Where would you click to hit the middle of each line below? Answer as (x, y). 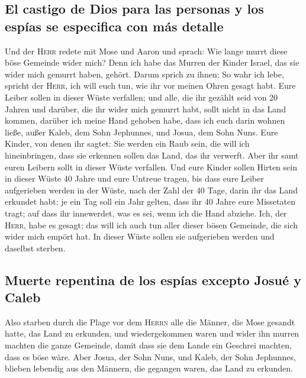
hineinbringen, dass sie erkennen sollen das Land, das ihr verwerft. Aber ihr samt (152, 155)
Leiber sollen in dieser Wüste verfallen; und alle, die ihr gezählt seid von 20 (141, 97)
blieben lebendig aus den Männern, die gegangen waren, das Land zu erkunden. (149, 368)
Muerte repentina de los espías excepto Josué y (153, 280)
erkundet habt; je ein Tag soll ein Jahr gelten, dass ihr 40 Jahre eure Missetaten (150, 201)
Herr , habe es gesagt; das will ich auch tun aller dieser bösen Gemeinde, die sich (152, 224)
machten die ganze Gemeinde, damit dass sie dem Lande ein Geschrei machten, (148, 345)
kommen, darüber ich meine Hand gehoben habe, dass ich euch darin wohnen (145, 120)
